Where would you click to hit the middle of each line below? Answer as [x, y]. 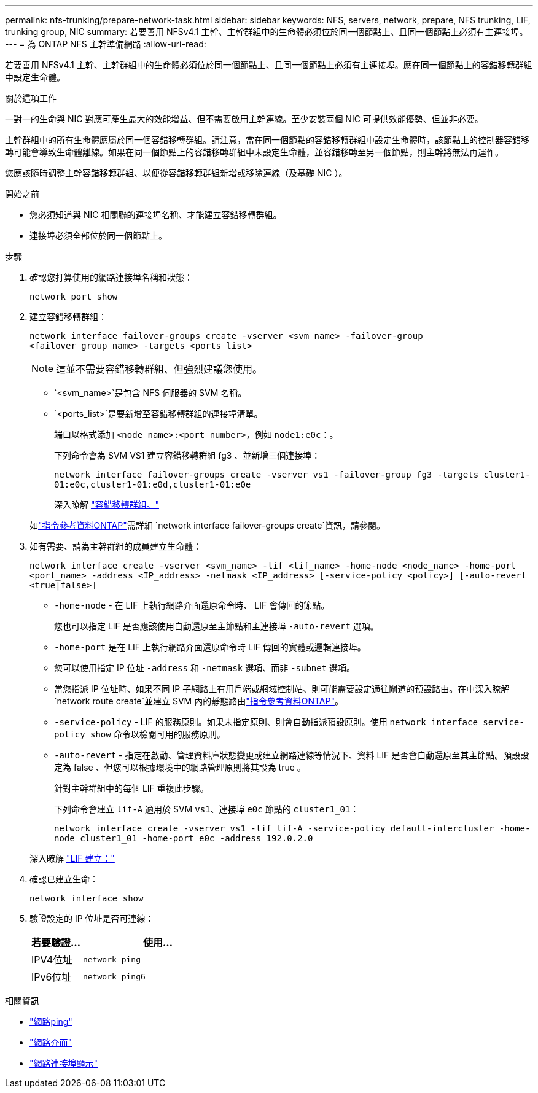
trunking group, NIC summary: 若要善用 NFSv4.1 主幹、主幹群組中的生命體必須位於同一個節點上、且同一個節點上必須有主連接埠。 [267, 32]
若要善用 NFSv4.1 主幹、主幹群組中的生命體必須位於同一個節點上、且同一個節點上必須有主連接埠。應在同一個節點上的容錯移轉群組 [269, 65]
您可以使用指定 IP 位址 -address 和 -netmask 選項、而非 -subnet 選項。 [205, 668]
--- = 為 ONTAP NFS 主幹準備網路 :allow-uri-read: [106, 44]
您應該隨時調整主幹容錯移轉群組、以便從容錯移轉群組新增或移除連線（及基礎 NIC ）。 [176, 173]
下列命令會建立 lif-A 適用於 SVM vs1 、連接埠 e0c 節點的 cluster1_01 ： [207, 809]
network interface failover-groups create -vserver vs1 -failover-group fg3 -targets [267, 475]
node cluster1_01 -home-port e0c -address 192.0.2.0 [184, 838]
